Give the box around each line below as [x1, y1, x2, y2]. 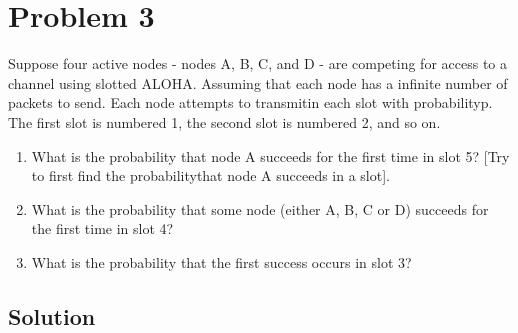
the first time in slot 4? [31, 218, 174, 239]
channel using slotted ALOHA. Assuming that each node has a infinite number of [8, 72, 508, 93]
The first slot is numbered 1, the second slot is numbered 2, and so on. [8, 111, 441, 132]
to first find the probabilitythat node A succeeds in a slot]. [31, 165, 390, 186]
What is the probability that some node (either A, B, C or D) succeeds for [31, 198, 489, 219]
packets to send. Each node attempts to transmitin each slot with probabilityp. [8, 92, 493, 113]
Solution [8, 300, 96, 331]
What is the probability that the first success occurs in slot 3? [31, 251, 412, 272]
